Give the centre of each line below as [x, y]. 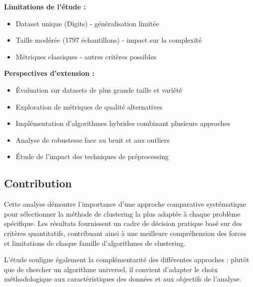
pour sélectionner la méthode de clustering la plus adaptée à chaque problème [122, 213]
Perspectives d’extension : [49, 73]
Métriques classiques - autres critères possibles [86, 56]
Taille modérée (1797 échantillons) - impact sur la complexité [109, 40]
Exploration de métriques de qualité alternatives [89, 106]
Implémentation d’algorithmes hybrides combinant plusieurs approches [123, 123]
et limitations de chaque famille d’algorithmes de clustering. [95, 243]
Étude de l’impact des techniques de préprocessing [92, 156]
